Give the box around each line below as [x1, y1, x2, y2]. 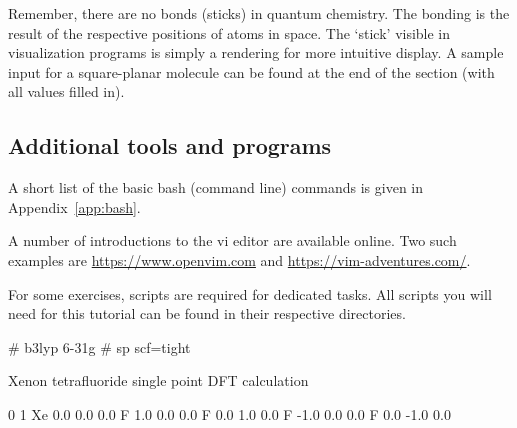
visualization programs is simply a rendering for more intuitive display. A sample [8, 42, 504, 63]
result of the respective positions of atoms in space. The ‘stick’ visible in [8, 22, 451, 43]
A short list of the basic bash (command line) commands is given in [8, 177, 424, 198]
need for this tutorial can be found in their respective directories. [8, 303, 406, 324]
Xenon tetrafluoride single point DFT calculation [8, 370, 309, 391]
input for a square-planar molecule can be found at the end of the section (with [8, 61, 495, 82]
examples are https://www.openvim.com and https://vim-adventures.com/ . [8, 249, 471, 270]
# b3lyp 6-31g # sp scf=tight [8, 336, 191, 357]
